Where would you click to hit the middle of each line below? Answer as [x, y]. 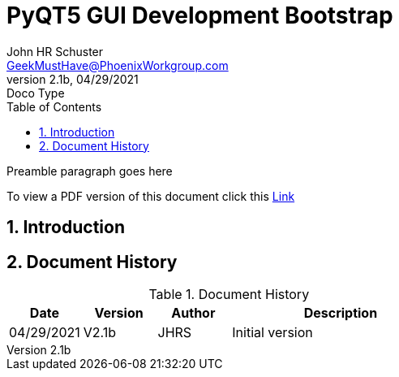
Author [193, 313]
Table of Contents [54, 106]
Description [341, 313]
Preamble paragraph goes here [90, 171]
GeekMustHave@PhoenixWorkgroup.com [118, 65]
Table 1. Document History [229, 295]
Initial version [272, 333]
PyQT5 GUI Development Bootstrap [200, 15]
